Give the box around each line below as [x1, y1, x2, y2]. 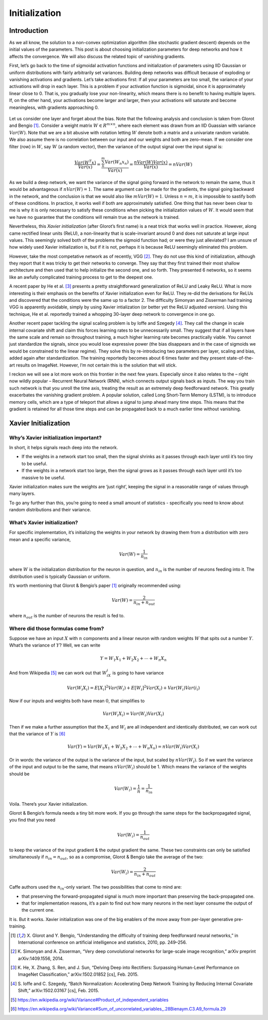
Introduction [9, 26, 49, 35]
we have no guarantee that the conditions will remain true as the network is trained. [9, 214, 180, 220]
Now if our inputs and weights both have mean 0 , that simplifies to [9, 698, 145, 704]
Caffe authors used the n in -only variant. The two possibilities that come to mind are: [9, 884, 182, 891]
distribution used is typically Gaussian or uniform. [9, 573, 111, 579]
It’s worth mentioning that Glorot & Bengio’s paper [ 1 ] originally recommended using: [9, 582, 181, 589]
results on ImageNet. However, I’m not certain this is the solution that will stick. [15, 362, 177, 368]
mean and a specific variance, [9, 536, 71, 542]
